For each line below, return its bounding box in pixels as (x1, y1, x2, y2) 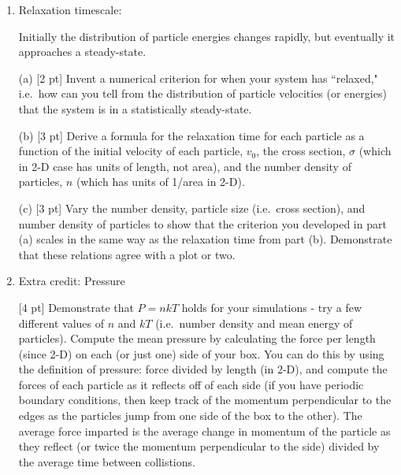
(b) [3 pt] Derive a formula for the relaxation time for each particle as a (18, 127, 365, 143)
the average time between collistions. (18, 453, 195, 469)
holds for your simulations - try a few (181, 299, 362, 315)
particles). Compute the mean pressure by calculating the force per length (18, 330, 376, 347)
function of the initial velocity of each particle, (18, 143, 243, 159)
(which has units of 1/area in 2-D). (76, 173, 245, 190)
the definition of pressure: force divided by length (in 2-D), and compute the (18, 361, 388, 377)
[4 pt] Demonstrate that (18, 299, 134, 315)
